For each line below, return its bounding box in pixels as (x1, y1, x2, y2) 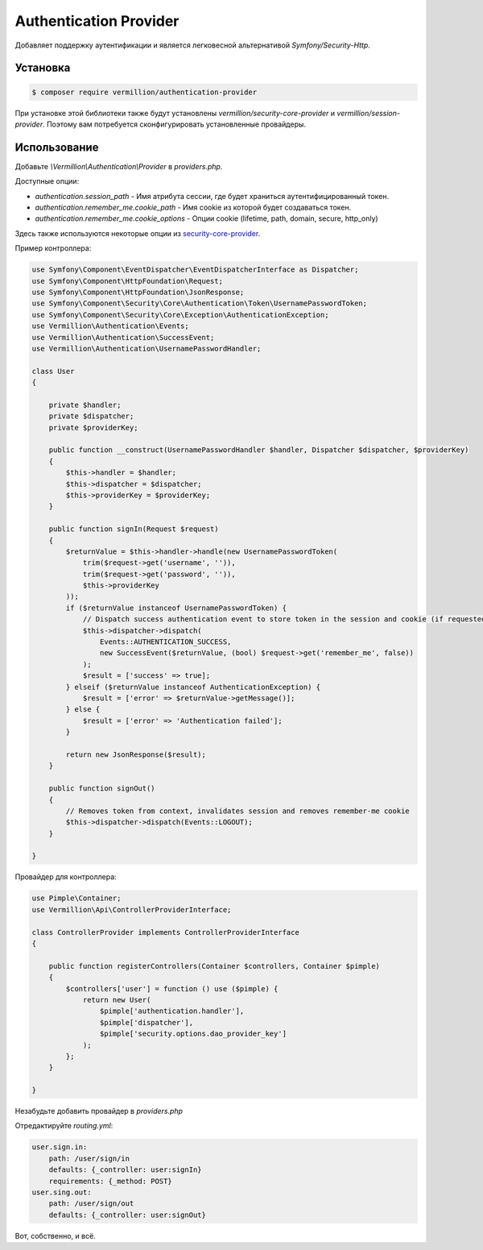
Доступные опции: (14, 176, 80, 186)
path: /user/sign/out (48, 1199, 134, 1208)
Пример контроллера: (14, 243, 92, 253)
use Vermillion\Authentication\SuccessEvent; (31, 333, 215, 342)
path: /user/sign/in (48, 1153, 130, 1163)
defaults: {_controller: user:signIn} (48, 1165, 202, 1174)
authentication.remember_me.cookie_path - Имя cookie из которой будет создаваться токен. (35, 202, 352, 212)
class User (31, 367, 75, 376)
